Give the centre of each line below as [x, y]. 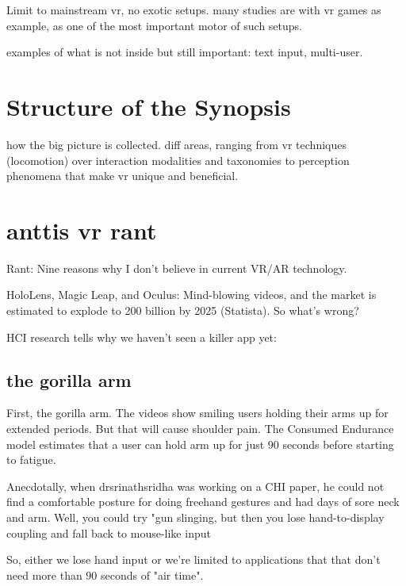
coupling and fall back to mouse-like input [109, 532]
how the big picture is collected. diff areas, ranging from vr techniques [176, 144]
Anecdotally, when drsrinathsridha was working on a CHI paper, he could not [195, 486]
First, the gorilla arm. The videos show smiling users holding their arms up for [197, 413]
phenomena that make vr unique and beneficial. [123, 176]
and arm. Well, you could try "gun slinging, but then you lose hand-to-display [195, 517]
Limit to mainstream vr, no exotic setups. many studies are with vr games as [194, 10]
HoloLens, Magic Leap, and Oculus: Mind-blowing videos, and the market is [192, 295]
